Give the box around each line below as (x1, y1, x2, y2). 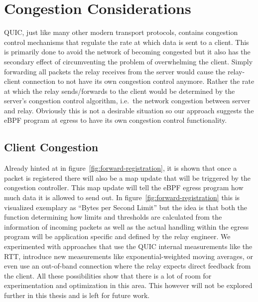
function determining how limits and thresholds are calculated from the (4, 212, 222, 222)
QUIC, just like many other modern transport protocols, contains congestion (4, 27, 238, 37)
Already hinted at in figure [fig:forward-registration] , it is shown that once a (4, 163, 237, 173)
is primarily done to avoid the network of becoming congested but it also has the (4, 46, 251, 57)
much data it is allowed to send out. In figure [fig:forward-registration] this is (4, 192, 240, 203)
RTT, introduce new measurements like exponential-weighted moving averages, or (4, 251, 253, 261)
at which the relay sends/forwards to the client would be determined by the (4, 85, 235, 96)
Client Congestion (4, 139, 99, 155)
